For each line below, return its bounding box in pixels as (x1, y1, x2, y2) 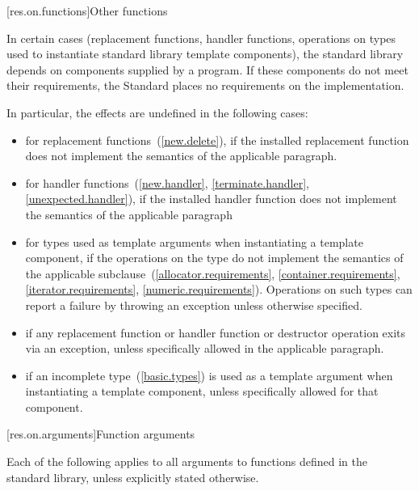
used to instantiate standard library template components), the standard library (6, 45, 404, 62)
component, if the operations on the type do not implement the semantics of (25, 249, 404, 266)
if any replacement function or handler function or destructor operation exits (25, 324, 406, 341)
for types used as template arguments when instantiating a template (25, 233, 363, 250)
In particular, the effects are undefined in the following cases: (6, 104, 308, 121)
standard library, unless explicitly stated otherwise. (6, 468, 259, 485)
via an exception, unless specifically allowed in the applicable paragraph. (25, 340, 384, 357)
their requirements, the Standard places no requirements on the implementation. (6, 77, 404, 94)
